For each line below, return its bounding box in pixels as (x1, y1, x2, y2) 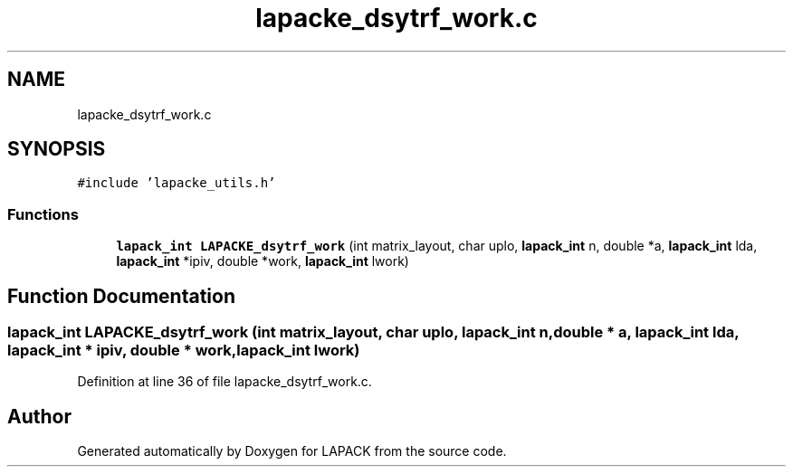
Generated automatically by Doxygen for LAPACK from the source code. (77, 443, 507, 460)
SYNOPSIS (7, 137, 106, 161)
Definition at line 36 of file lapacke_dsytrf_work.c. (77, 374, 372, 390)
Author (7, 404, 72, 428)
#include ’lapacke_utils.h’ (77, 175, 276, 191)
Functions (7, 204, 79, 223)
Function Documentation (7, 284, 235, 308)
